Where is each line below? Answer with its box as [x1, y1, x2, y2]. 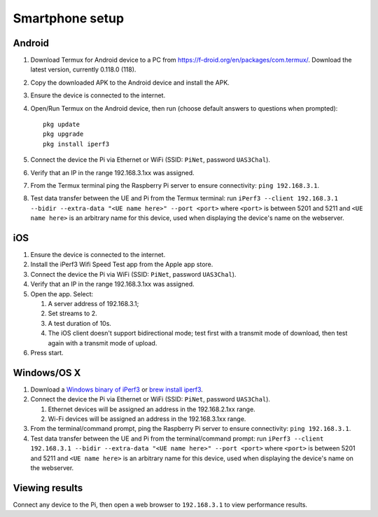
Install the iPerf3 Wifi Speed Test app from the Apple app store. [30, 260, 213, 269]
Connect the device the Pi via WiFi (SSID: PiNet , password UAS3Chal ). [30, 270, 237, 278]
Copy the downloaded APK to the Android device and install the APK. [30, 78, 230, 87]
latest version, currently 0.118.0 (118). [30, 65, 136, 74]
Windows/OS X [13, 366, 81, 378]
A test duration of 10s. [48, 319, 112, 327]
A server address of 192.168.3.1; [48, 300, 139, 308]
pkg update [43, 120, 80, 129]
